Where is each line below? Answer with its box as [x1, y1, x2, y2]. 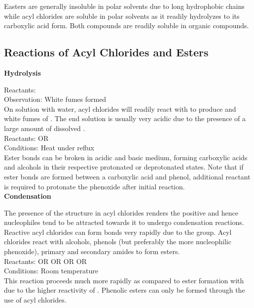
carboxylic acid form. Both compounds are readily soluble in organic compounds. [4, 20, 249, 31]
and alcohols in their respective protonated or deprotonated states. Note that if [4, 162, 244, 172]
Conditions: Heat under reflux [4, 142, 94, 153]
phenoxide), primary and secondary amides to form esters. [4, 246, 180, 257]
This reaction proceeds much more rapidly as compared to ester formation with [4, 275, 244, 285]
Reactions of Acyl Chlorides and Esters [4, 44, 209, 60]
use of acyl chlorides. [4, 295, 67, 305]
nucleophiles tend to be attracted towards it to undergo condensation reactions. [4, 217, 244, 227]
